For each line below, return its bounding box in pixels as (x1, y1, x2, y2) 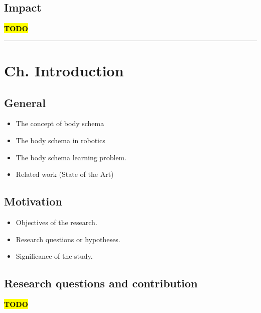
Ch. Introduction (4, 60, 124, 80)
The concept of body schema (16, 118, 104, 129)
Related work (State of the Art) (16, 169, 114, 179)
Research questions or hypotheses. (16, 234, 120, 244)
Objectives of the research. (16, 217, 97, 227)
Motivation (4, 193, 62, 209)
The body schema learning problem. (16, 152, 127, 162)
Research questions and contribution (4, 275, 198, 291)
